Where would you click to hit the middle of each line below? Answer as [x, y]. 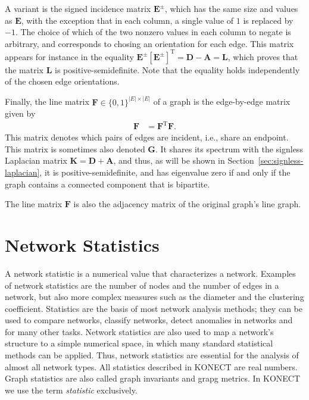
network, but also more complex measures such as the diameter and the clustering [154, 297]
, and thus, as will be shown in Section [184, 160]
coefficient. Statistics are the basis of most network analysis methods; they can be [154, 308]
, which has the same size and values [231, 8]
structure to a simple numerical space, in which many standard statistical [139, 343]
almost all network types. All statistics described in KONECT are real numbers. [151, 366]
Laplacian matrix [36, 160]
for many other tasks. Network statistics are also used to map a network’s [139, 331]
